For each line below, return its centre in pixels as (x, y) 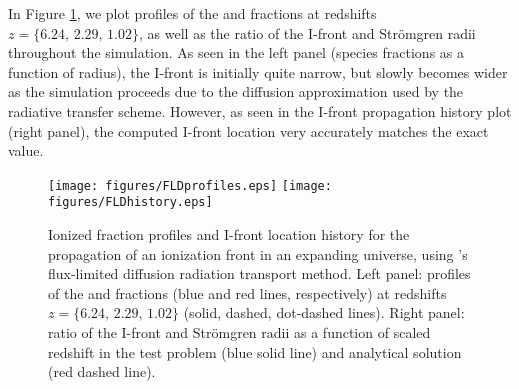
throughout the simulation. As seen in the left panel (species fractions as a (236, 52)
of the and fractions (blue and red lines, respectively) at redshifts (247, 292)
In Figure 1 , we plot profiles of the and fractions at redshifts (192, 13)
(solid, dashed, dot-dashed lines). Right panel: (324, 312)
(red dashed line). (102, 371)
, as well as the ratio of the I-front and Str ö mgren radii (307, 32)
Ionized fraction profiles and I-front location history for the (229, 234)
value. (26, 150)
